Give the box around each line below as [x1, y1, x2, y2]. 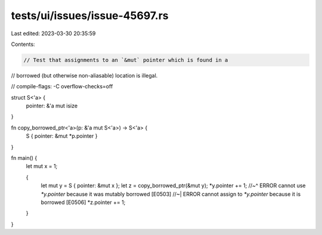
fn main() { [11, 154, 38, 162]
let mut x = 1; [26, 163, 58, 170]
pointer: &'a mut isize [26, 102, 78, 110]
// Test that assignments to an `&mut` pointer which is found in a [23, 57, 228, 63]
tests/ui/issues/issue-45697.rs [11, 9, 169, 22]
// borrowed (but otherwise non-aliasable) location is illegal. [11, 72, 158, 79]
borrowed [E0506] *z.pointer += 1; [41, 199, 126, 206]
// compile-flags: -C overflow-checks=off [11, 83, 113, 90]
